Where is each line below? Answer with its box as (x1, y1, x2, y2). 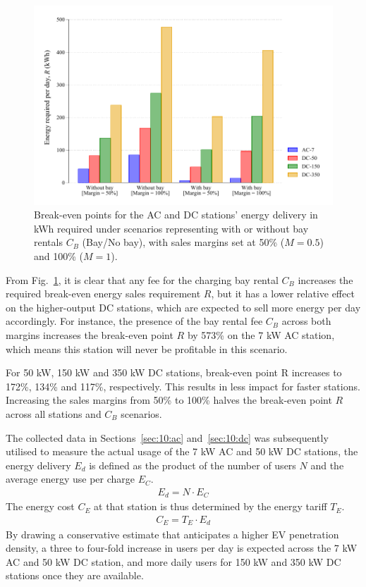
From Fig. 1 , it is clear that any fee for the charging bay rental (6, 272, 279, 287)
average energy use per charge (6, 471, 135, 486)
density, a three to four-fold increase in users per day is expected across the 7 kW (6, 540, 358, 555)
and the (310, 457, 344, 472)
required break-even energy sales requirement (6, 286, 201, 301)
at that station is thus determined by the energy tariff (94, 499, 327, 514)
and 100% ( (34, 249, 83, 264)
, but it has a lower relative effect (211, 286, 355, 301)
